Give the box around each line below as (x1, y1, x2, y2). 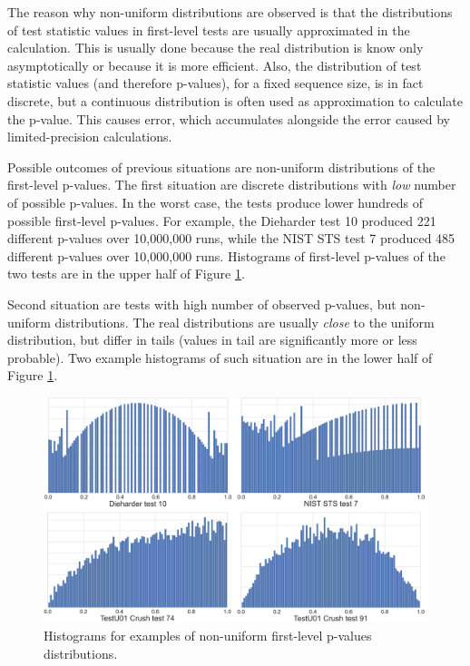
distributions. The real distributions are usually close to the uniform (54, 312, 435, 331)
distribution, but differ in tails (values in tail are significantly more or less (7, 330, 417, 349)
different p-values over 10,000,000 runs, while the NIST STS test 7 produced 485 (7, 229, 455, 248)
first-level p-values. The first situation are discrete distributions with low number (7, 175, 456, 194)
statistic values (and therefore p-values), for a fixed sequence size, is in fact (7, 73, 424, 93)
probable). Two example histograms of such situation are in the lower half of (7, 348, 433, 367)
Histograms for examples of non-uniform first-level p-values (44, 625, 372, 644)
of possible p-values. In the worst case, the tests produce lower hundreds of (7, 192, 424, 211)
